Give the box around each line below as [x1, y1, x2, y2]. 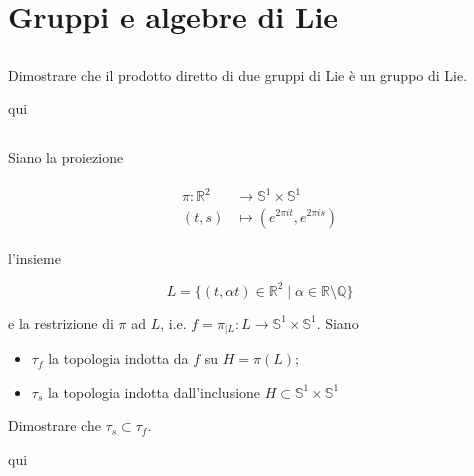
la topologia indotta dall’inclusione [47, 381, 261, 402]
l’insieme [8, 247, 61, 268]
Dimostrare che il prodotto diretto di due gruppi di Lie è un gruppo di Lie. [8, 64, 468, 85]
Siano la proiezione [8, 147, 124, 168]
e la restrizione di [8, 312, 114, 333]
